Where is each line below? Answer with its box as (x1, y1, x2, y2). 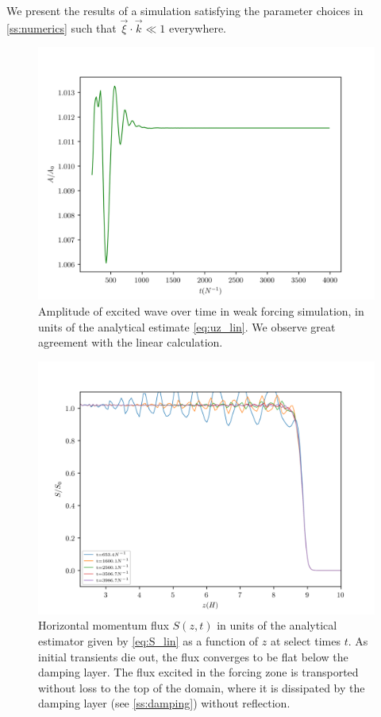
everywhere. (168, 19, 227, 36)
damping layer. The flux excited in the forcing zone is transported (38, 664, 359, 680)
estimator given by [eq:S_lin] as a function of (38, 632, 259, 649)
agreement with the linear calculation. (38, 334, 223, 351)
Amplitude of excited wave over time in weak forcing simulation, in (38, 303, 364, 319)
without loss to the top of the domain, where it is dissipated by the (38, 679, 365, 696)
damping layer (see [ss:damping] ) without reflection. (38, 695, 291, 711)
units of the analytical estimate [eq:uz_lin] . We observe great (38, 318, 336, 335)
